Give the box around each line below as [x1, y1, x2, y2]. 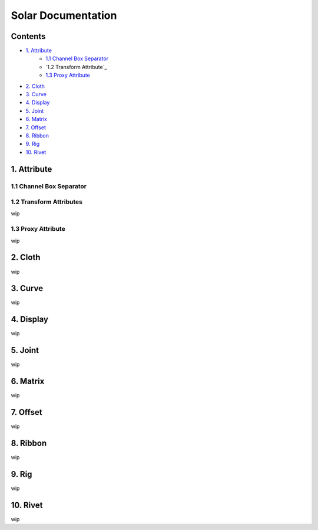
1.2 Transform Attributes [11, 198, 82, 206]
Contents [11, 31, 46, 41]
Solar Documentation [11, 9, 117, 22]
